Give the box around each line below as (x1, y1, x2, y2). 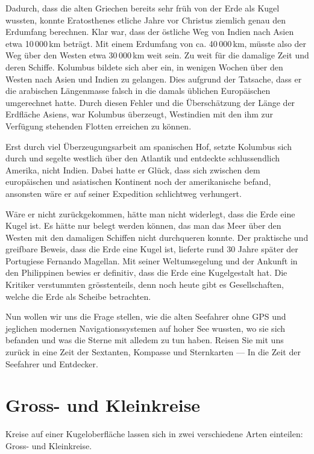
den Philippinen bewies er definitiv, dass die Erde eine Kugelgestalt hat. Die (5, 266, 287, 279)
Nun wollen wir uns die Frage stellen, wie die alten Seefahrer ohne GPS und (5, 310, 286, 323)
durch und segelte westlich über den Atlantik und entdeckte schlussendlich (5, 152, 280, 164)
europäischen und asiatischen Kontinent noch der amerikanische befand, (5, 175, 271, 188)
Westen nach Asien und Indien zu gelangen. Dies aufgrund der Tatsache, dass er (5, 72, 302, 85)
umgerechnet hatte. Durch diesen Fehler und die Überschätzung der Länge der (5, 96, 295, 108)
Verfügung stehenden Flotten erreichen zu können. (5, 119, 192, 132)
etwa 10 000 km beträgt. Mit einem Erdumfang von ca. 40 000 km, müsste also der (5, 37, 307, 49)
